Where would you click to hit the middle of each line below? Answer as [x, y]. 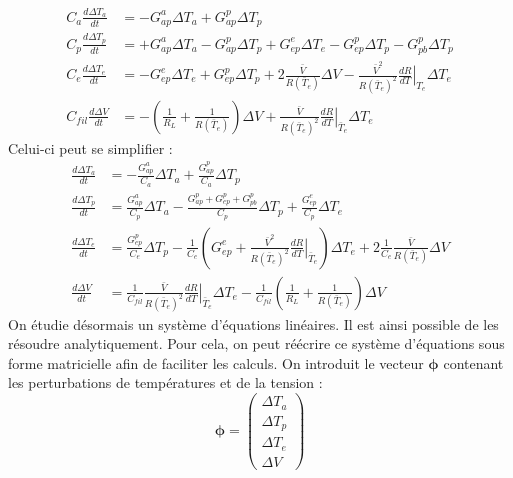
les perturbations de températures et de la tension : [165, 382]
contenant [473, 362]
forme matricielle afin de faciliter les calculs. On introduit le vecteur [216, 362]
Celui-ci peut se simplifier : [90, 147]
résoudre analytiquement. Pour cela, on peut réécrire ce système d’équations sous [256, 343]
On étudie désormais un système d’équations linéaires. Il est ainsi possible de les [253, 323]
